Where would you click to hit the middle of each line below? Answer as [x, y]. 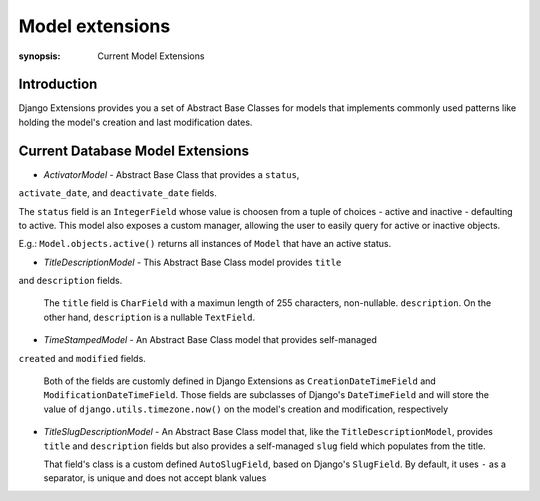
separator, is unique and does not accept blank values [155, 478]
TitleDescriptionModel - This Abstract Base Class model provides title [192, 262]
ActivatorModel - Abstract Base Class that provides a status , [171, 174]
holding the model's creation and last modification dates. [135, 122]
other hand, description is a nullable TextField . [149, 317]
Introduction [58, 84]
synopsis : [39, 56]
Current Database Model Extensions [134, 150]
